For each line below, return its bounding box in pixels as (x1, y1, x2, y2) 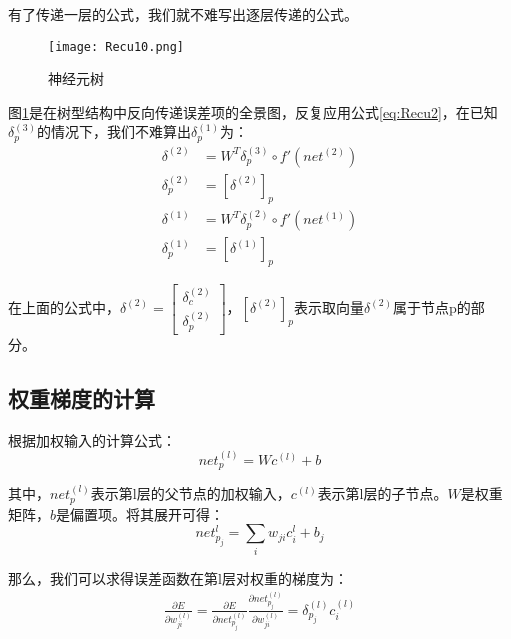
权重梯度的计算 (8, 382, 155, 413)
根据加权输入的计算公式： (8, 429, 176, 450)
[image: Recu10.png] (48, 39, 185, 54)
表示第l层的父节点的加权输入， (90, 483, 291, 504)
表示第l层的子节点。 (317, 483, 448, 504)
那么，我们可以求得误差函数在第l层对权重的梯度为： (8, 567, 348, 588)
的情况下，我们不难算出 (37, 121, 192, 142)
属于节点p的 (393, 296, 471, 317)
